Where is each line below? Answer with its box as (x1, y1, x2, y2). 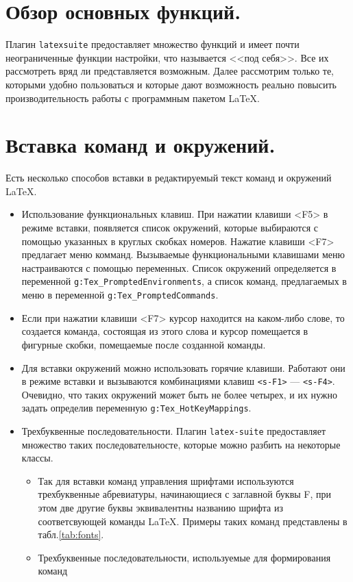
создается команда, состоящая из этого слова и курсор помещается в (21, 324, 308, 338)
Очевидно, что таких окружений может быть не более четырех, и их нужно (21, 387, 338, 401)
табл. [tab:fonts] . (38, 527, 104, 542)
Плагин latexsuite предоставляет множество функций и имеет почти (5, 37, 300, 51)
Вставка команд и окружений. (5, 131, 276, 159)
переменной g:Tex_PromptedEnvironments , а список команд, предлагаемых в (21, 274, 347, 288)
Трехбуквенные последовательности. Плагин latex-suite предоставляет (21, 424, 326, 438)
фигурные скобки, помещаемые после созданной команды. (21, 337, 266, 351)
